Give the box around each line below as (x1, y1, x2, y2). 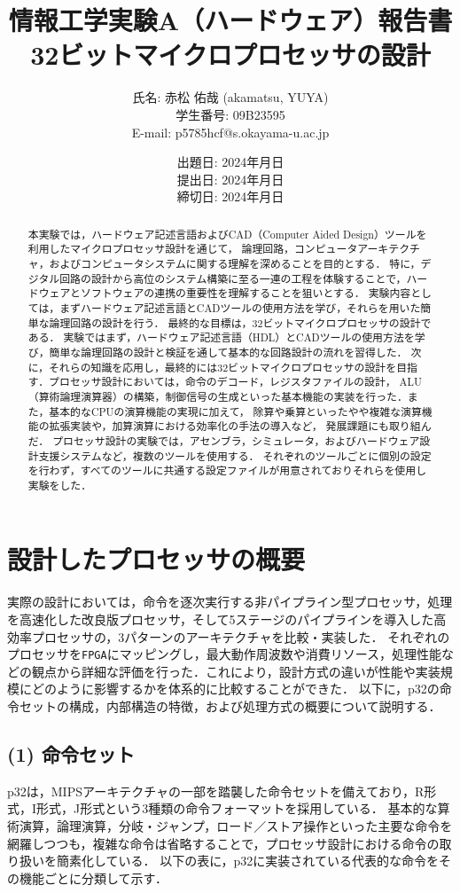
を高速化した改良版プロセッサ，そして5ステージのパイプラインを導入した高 (7, 610, 447, 629)
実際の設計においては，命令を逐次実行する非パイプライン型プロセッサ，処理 (7, 592, 453, 611)
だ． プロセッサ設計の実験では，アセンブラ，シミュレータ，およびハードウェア (27, 433, 420, 448)
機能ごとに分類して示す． (19, 868, 168, 887)
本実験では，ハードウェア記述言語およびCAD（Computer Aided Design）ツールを (27, 226, 427, 241)
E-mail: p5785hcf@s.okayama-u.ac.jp (131, 122, 330, 141)
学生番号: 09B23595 (175, 105, 285, 123)
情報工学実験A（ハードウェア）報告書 (8, 2, 453, 38)
